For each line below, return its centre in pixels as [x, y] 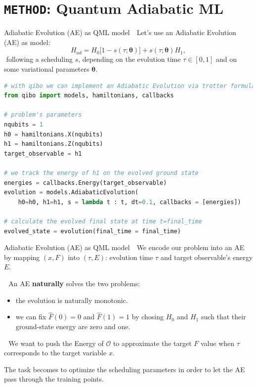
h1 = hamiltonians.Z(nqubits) [54, 144]
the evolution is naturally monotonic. [72, 300]
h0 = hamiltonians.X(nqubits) [54, 134]
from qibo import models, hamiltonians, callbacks [89, 96]
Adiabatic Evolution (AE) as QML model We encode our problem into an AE [124, 247]
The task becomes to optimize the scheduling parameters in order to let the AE [125, 369]
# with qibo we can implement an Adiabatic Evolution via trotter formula [130, 86]
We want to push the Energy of [56, 343]
